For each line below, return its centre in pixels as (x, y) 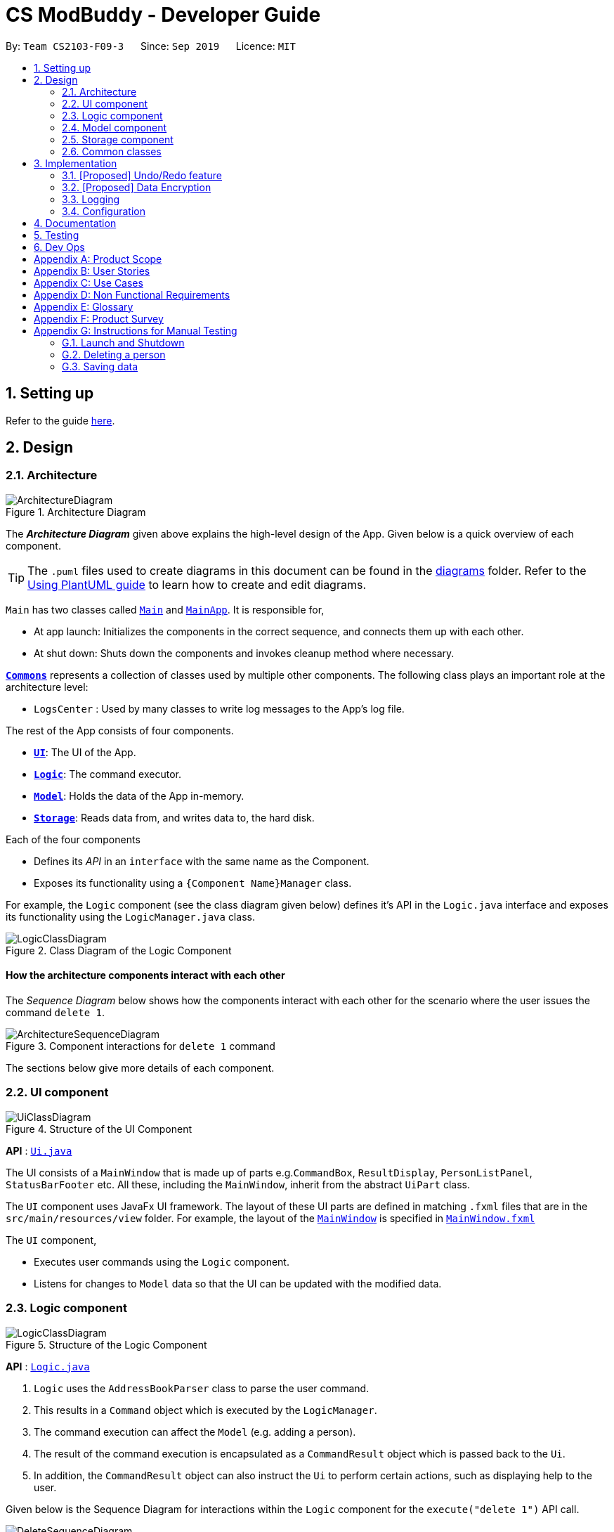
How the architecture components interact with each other (145, 975)
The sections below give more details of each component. (140, 1068)
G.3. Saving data (100, 366)
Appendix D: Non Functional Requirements (132, 294)
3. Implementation (76, 163)
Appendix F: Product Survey (99, 318)
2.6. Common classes (112, 151)
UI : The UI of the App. (85, 752)
